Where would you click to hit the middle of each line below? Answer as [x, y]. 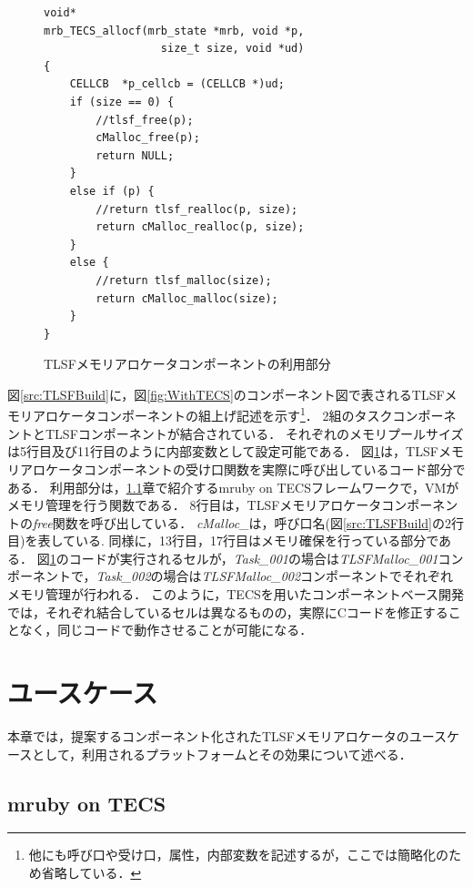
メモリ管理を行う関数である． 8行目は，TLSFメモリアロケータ [195, 505]
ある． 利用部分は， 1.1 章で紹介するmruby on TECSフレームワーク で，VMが [233, 487]
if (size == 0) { [122, 102]
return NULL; [135, 155]
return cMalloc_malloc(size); [187, 298]
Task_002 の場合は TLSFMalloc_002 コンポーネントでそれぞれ [275, 576]
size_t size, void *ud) [232, 49]
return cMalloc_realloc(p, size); [200, 227]
